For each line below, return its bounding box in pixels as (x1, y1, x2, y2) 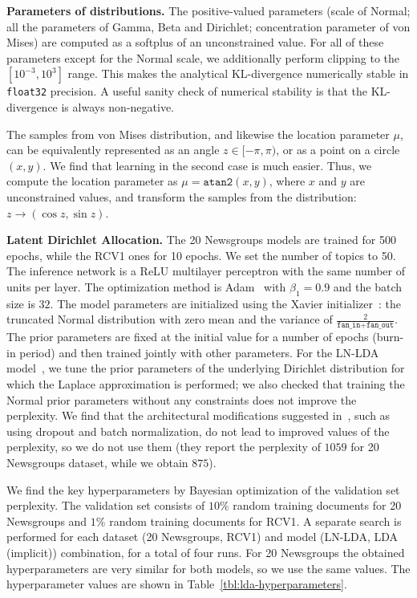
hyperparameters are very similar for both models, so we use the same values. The (6, 559, 411, 576)
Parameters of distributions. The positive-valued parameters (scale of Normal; (6, 2, 411, 18)
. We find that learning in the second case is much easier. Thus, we (43, 157, 372, 173)
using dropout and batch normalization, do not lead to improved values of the (6, 422, 390, 439)
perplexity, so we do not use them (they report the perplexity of (6, 438, 321, 455)
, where (269, 173, 306, 189)
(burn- (372, 328, 404, 345)
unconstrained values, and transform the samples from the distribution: (6, 189, 357, 205)
